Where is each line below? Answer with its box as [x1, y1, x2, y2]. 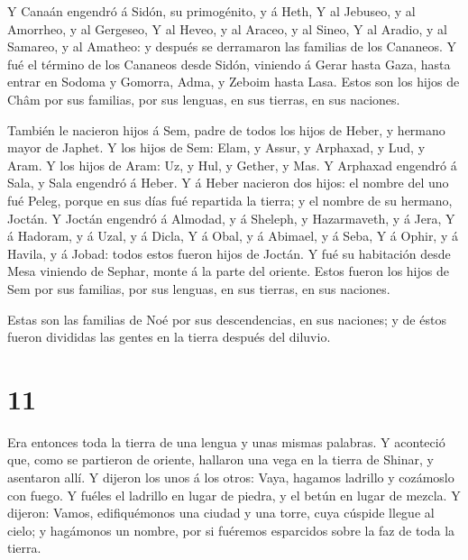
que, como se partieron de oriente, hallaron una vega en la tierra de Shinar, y [7, 450, 434, 469]
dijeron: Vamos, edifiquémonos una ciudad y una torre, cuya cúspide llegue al [7, 503, 435, 522]
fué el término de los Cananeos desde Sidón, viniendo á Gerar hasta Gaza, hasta [7, 54, 451, 73]
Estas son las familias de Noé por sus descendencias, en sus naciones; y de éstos [7, 309, 446, 328]
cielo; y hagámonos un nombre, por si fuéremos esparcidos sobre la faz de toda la [7, 520, 455, 539]
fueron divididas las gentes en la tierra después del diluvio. [7, 327, 331, 346]
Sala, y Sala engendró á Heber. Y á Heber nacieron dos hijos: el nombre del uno [7, 173, 449, 192]
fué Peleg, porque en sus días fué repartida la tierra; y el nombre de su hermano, [7, 190, 453, 209]
